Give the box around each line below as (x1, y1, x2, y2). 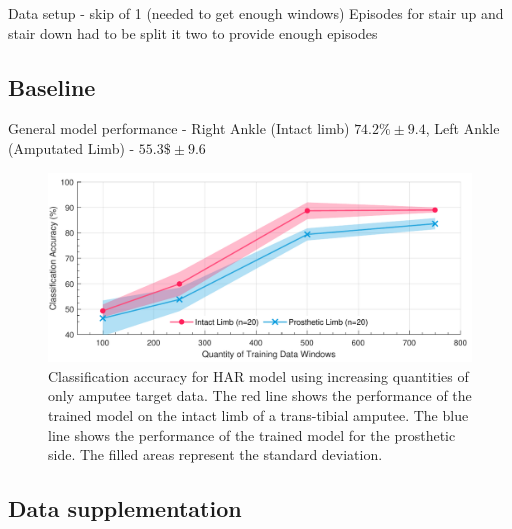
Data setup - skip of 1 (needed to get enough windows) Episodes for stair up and (8, 3, 504, 23)
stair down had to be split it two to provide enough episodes (8, 22, 378, 43)
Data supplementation (8, 493, 242, 524)
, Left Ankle (425, 118, 500, 139)
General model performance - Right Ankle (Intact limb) (8, 118, 350, 139)
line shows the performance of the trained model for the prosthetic (48, 424, 456, 445)
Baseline (8, 71, 96, 102)
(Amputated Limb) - (8, 137, 135, 158)
